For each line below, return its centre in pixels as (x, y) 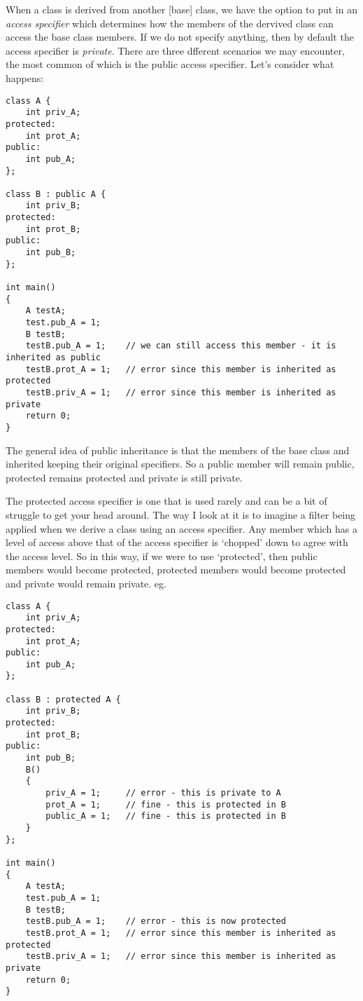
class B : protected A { (63, 699)
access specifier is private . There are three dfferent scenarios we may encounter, (175, 50)
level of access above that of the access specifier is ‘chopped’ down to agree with (177, 542)
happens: (25, 77)
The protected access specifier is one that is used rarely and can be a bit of (166, 501)
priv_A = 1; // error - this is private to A (163, 793)
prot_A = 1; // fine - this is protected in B (166, 804)
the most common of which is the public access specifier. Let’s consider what (170, 64)
